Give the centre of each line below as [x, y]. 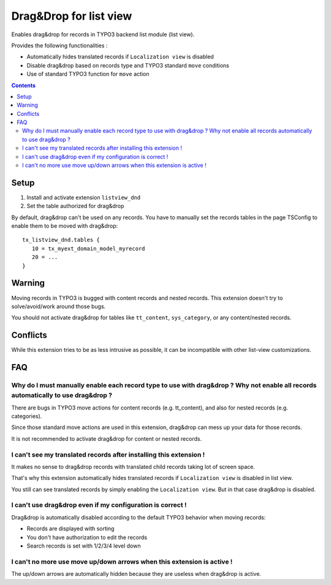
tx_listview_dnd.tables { [61, 240]
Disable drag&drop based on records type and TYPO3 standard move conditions [128, 65]
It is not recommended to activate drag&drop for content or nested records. [107, 438]
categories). [27, 416]
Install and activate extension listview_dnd [84, 197]
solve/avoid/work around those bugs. [59, 306]
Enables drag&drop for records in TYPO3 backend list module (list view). [103, 34]
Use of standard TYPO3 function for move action [88, 74]
